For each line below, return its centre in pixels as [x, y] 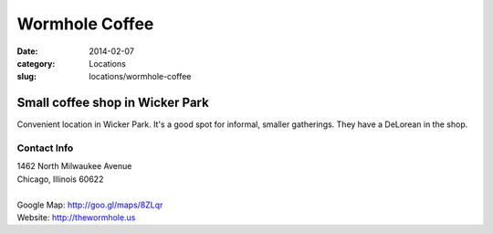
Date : [27, 51]
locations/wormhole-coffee [140, 77]
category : [36, 63]
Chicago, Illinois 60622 [60, 179]
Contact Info [45, 148]
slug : [26, 77]
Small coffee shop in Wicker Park [113, 103]
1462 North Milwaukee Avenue [74, 166]
